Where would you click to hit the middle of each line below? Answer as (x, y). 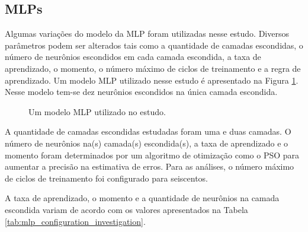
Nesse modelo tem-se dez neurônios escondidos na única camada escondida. (141, 92)
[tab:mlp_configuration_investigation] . (75, 221)
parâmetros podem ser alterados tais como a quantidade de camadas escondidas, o (154, 45)
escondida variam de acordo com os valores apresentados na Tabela (126, 209)
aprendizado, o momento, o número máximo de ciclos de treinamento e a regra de (153, 68)
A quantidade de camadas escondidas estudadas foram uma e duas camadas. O (148, 131)
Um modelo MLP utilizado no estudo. (97, 111)
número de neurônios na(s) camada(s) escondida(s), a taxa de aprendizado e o (147, 143)
